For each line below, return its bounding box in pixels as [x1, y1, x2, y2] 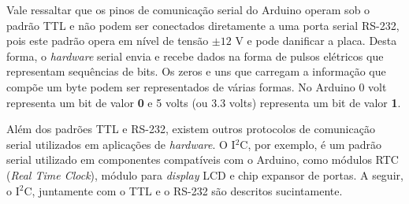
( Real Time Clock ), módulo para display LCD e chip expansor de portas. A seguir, [6, 166, 403, 183]
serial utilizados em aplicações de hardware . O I [6, 135, 236, 152]
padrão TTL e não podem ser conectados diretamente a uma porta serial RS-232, [6, 17, 400, 33]
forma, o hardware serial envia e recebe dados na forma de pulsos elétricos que [6, 47, 384, 64]
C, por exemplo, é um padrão [240, 135, 382, 152]
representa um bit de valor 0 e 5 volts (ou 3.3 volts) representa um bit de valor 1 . [6, 94, 401, 110]
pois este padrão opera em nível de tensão [6, 32, 209, 49]
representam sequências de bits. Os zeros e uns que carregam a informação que [6, 63, 386, 80]
